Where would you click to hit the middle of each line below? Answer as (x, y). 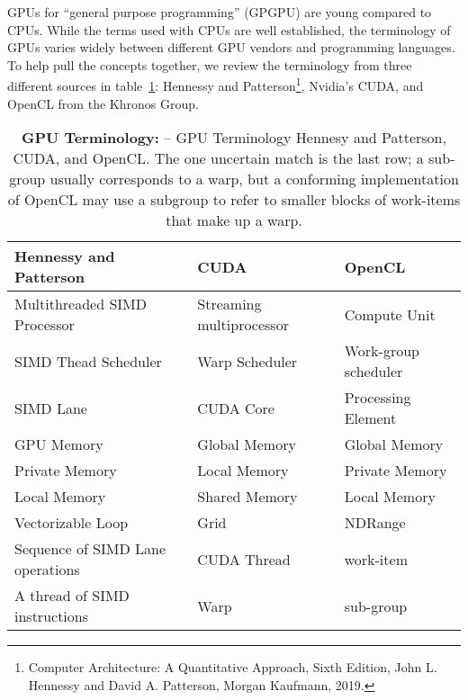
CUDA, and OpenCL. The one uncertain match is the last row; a (218, 158)
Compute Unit (390, 314)
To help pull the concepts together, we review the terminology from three (210, 64)
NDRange (375, 523)
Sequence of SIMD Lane (90, 549)
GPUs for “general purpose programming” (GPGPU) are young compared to (220, 12)
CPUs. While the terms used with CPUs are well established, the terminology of (229, 29)
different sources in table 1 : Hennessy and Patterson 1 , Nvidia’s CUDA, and (216, 85)
